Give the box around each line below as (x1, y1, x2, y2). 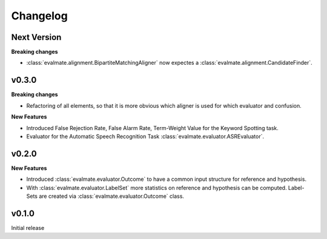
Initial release (11, 224, 45, 231)
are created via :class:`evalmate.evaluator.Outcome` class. (38, 192, 185, 200)
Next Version (11, 32, 62, 42)
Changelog (11, 9, 68, 22)
